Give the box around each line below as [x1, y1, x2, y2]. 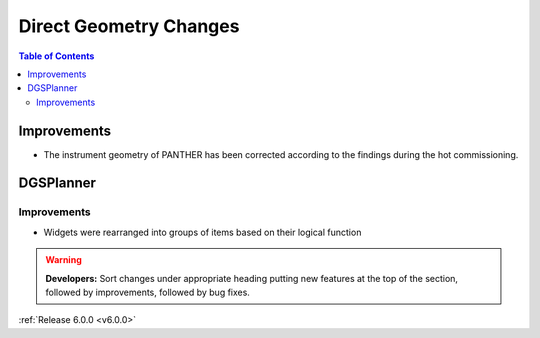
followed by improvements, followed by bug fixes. [45, 286, 250, 298]
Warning [45, 254, 82, 266]
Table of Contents [18, 50, 95, 62]
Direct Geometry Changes [18, 15, 240, 37]
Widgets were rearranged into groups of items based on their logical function [43, 226, 362, 238]
